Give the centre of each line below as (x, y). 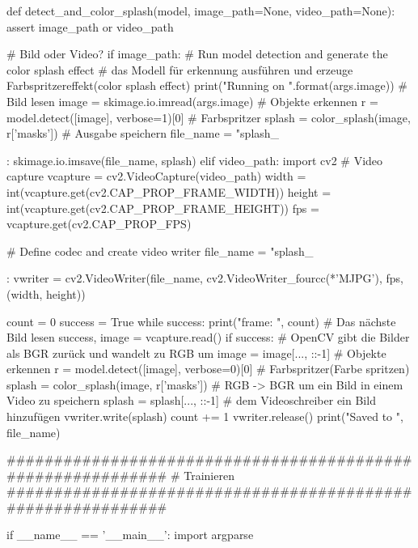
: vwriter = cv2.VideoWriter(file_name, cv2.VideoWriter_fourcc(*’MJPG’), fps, (205, 278)
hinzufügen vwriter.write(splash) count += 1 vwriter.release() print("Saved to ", (205, 416)
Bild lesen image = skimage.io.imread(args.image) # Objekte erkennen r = (192, 101)
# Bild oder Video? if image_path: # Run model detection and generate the (197, 54)
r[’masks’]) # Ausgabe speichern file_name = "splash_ (143, 133)
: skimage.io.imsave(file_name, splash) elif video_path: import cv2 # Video (195, 160)
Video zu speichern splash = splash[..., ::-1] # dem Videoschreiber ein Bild (191, 400)
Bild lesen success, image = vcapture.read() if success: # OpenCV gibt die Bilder (208, 337)
